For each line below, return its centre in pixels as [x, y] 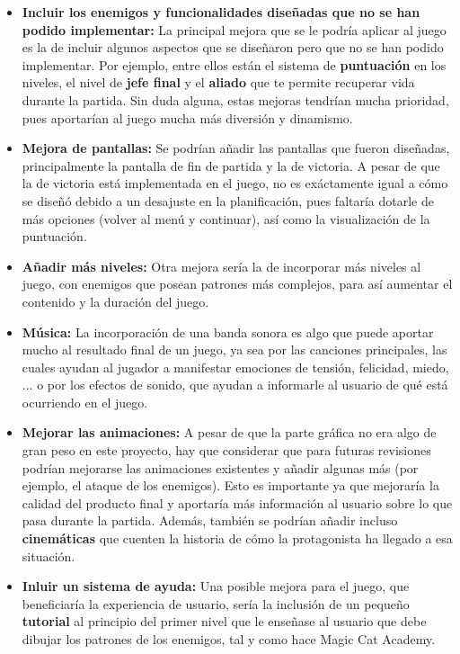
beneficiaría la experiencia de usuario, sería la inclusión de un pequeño [216, 603]
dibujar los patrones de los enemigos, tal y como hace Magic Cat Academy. [229, 639]
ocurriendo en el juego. [85, 402]
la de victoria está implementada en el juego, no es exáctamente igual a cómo [235, 183]
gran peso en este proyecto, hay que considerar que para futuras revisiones [226, 450]
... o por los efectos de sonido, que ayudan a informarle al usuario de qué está [235, 385]
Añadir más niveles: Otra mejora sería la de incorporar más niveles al [221, 266]
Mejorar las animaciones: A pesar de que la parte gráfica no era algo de [229, 432]
